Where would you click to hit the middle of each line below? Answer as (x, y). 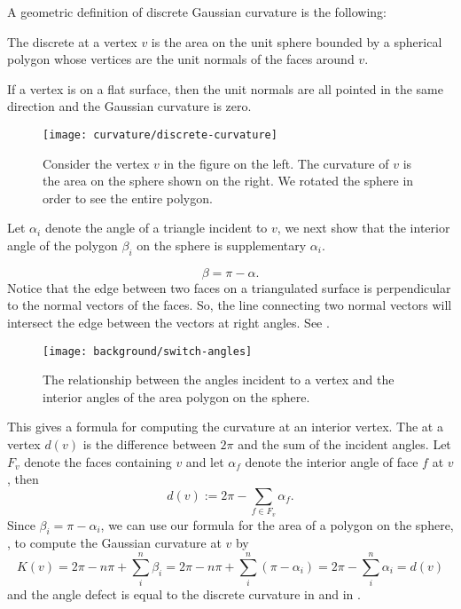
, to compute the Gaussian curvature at (114, 543)
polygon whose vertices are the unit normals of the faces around (181, 59)
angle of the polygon (63, 245)
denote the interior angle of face (332, 461)
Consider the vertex (96, 163)
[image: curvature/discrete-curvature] (160, 134)
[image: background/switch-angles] (148, 351)
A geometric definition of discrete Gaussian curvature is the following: (197, 12)
